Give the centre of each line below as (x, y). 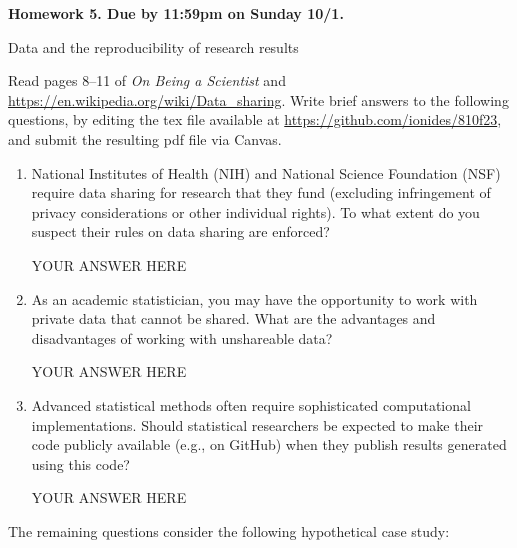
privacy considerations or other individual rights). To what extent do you (255, 211)
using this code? (80, 463)
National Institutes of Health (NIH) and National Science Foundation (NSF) (266, 172)
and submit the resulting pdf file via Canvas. (145, 138)
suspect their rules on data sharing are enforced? (180, 231)
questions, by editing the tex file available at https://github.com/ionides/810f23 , (255, 119)
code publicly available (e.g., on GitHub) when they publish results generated (269, 444)
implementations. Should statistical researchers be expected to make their (257, 424)
